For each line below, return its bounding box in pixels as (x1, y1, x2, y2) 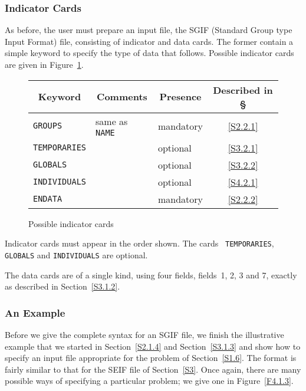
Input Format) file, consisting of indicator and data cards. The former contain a (5, 35, 294, 47)
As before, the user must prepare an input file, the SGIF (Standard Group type (5, 24, 292, 36)
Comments (97, 90, 147, 104)
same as (96, 114, 128, 128)
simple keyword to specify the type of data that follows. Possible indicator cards (5, 47, 294, 59)
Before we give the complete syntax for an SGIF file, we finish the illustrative (5, 328, 284, 340)
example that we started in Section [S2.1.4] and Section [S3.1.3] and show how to (5, 340, 301, 352)
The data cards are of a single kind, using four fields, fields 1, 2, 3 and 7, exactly (5, 268, 297, 281)
